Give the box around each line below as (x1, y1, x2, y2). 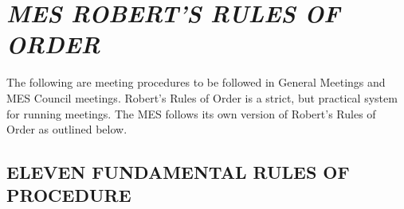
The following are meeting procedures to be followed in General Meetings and (6, 74, 386, 91)
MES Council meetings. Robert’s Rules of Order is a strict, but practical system (6, 89, 398, 106)
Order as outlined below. (6, 121, 127, 137)
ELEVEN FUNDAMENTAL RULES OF (6, 160, 350, 184)
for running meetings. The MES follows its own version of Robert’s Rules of (6, 105, 376, 122)
